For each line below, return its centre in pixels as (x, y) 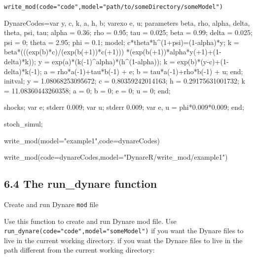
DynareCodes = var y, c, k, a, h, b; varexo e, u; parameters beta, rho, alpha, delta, (127, 22)
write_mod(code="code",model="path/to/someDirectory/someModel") (113, 7)
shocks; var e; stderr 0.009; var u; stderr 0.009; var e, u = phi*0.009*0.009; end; (124, 107)
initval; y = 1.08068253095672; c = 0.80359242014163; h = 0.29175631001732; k (125, 81)
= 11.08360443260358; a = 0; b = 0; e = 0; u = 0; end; (87, 90)
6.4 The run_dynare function (81, 184)
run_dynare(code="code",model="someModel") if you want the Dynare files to (124, 231)
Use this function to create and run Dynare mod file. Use (90, 221)
